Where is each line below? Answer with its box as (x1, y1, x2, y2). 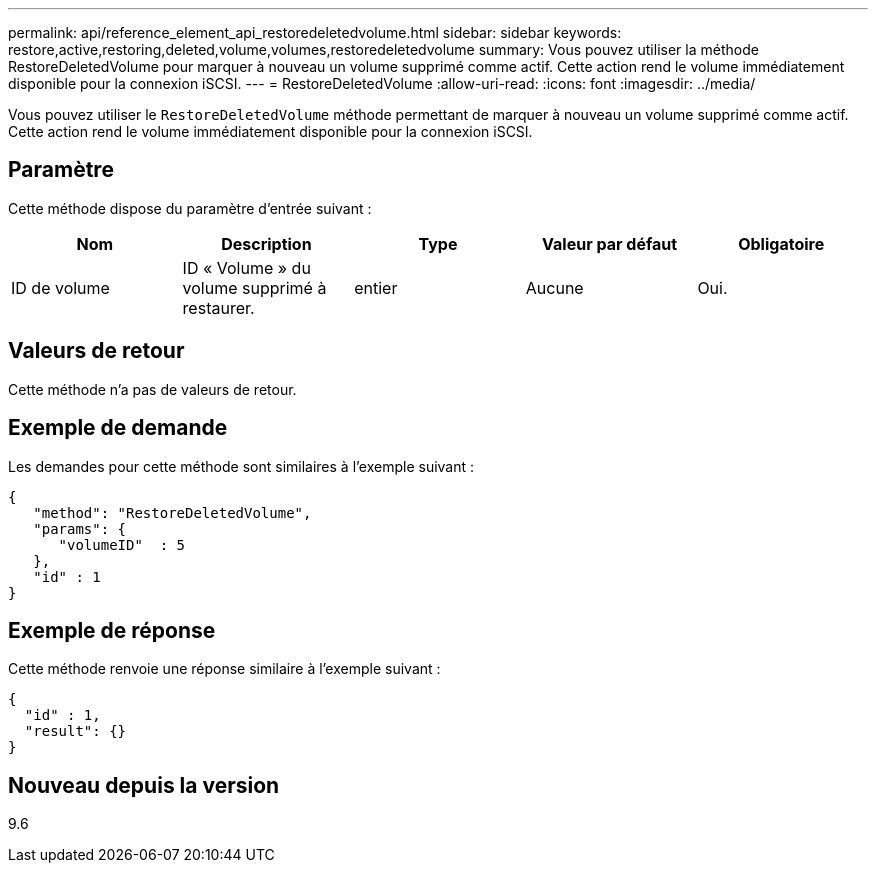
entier (354, 277, 398, 298)
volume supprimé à (182, 277, 327, 298)
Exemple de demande (8, 415, 228, 441)
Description (221, 233, 312, 254)
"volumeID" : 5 (58, 536, 186, 553)
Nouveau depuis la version (8, 772, 280, 798)
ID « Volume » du (182, 257, 311, 278)
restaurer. (182, 297, 255, 318)
